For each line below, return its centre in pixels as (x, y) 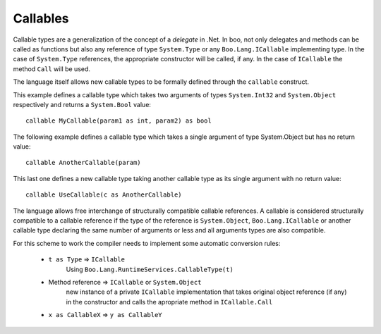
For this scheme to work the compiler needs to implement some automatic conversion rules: (147, 243)
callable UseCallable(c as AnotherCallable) (104, 195)
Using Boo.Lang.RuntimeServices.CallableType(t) (150, 269)
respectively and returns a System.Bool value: (82, 104)
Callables (41, 18)
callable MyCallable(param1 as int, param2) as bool (119, 121)
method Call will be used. (52, 69)
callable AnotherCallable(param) (83, 163)
